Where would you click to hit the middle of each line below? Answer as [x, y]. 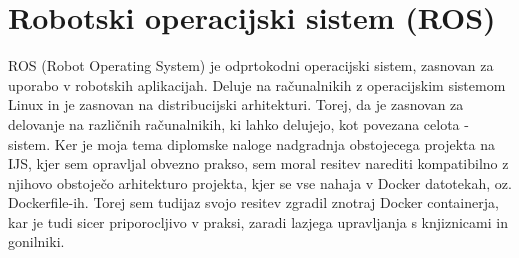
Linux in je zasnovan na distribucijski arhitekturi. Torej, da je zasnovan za [236, 104]
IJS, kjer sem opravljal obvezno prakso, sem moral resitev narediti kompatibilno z [258, 163]
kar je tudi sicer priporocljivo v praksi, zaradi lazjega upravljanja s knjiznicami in [258, 221]
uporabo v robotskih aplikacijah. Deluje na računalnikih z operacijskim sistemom [257, 84]
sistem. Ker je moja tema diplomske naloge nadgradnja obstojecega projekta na [251, 143]
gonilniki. [36, 241]
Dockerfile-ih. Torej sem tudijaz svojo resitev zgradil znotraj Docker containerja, [253, 202]
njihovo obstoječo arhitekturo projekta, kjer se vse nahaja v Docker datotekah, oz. [260, 182]
